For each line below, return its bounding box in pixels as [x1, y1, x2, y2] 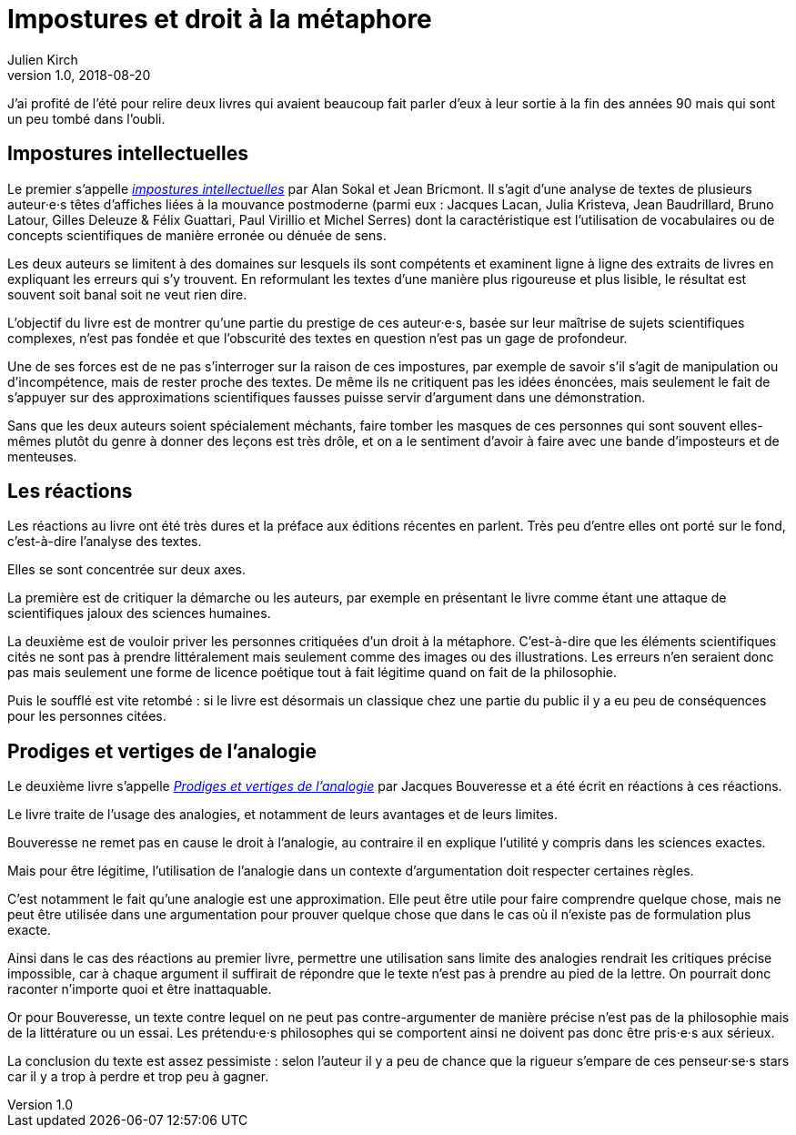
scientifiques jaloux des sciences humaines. [7, 605, 271, 622]
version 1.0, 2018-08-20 [7, 66, 151, 83]
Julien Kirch [7, 51, 78, 67]
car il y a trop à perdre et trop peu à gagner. [7, 1069, 269, 1085]
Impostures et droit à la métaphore [7, 4, 432, 35]
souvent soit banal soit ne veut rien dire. [7, 286, 247, 302]
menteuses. [7, 448, 77, 464]
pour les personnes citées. [7, 708, 166, 725]
